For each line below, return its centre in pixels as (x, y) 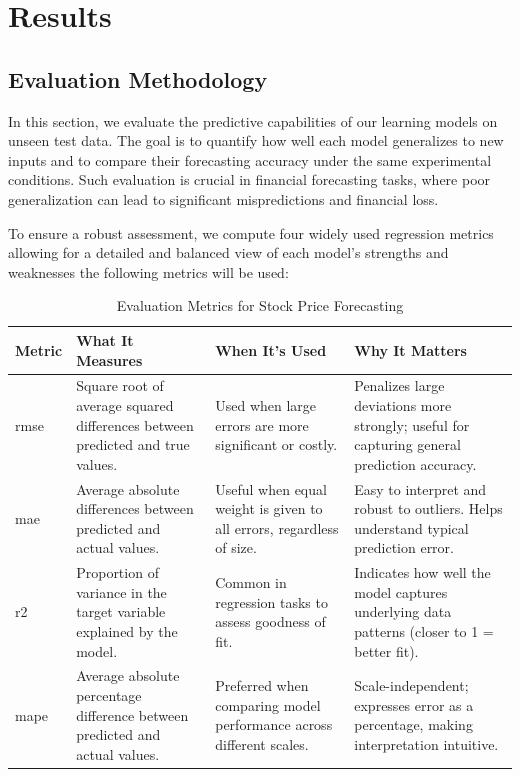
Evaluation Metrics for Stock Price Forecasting (260, 305)
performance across (274, 724)
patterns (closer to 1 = (424, 630)
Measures (109, 359)
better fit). (386, 650)
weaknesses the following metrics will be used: (148, 271)
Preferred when (262, 685)
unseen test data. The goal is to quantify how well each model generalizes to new (256, 140)
